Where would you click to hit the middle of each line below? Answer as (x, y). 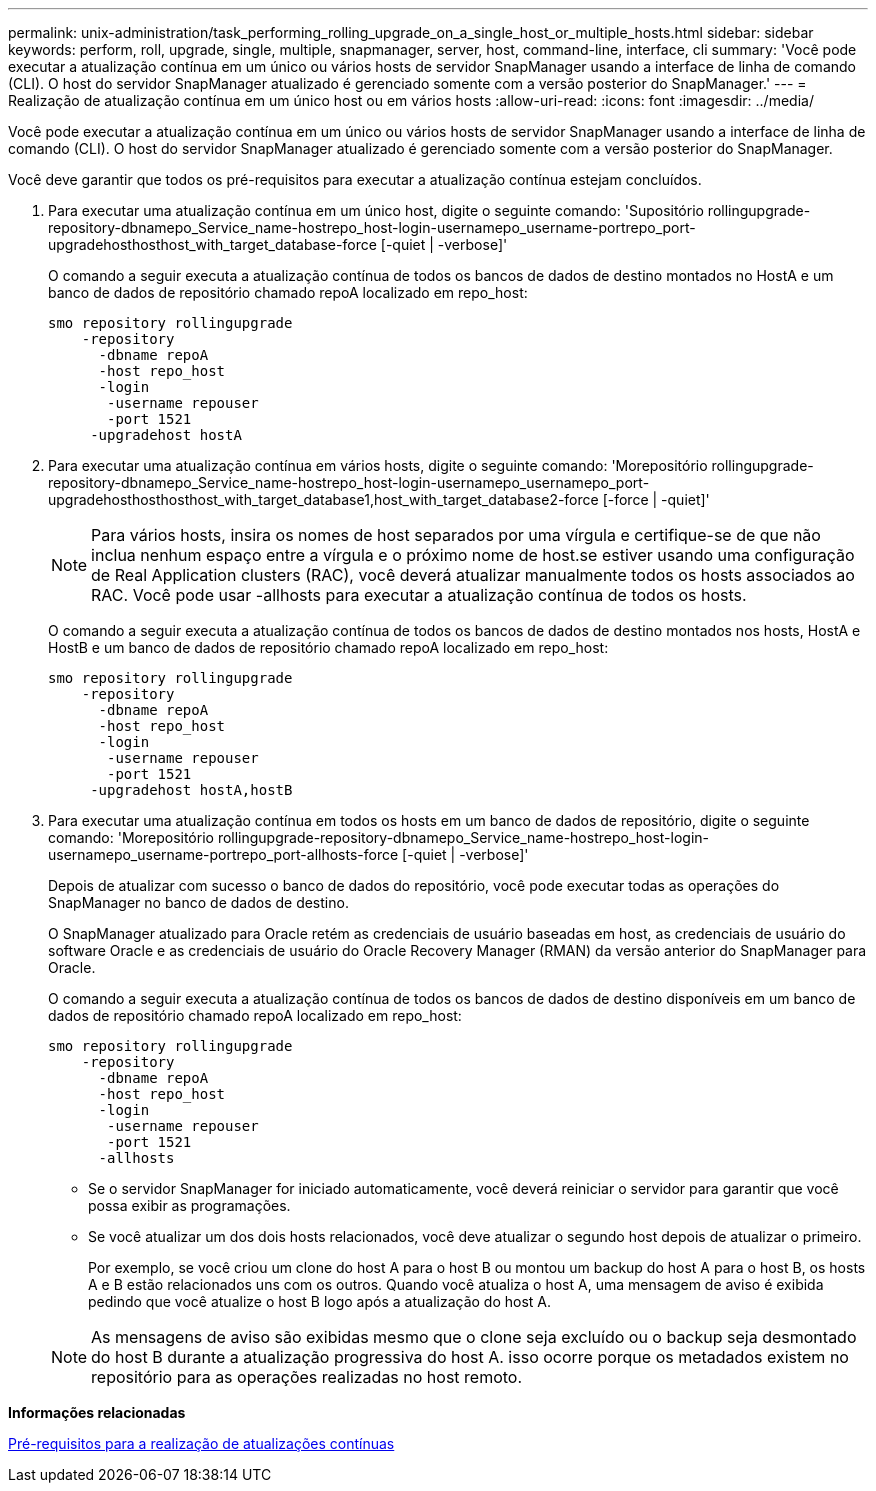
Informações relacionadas (97, 1412)
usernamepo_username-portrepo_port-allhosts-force (223, 854)
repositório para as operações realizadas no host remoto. (307, 1377)
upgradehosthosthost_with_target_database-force (212, 244)
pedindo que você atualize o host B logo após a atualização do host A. (320, 1301)
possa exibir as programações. (189, 1205)
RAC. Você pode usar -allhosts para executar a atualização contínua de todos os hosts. (419, 595)
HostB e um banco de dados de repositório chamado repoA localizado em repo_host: (328, 647)
